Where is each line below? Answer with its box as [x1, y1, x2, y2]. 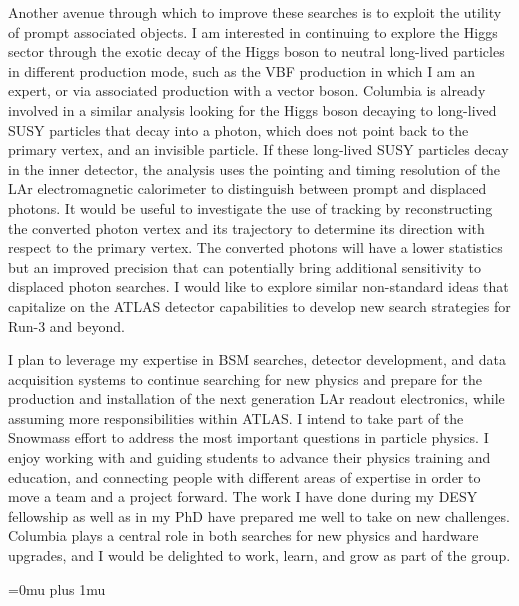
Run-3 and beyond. [8, 315, 125, 336]
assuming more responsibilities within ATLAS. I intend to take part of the [8, 407, 464, 428]
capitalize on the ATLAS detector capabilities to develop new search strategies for [8, 295, 511, 316]
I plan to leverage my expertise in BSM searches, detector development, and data [8, 349, 506, 370]
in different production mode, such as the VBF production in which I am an [8, 60, 475, 81]
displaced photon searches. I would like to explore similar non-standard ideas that [8, 276, 509, 297]
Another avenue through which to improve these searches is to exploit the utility [8, 2, 502, 22]
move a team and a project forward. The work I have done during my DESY [8, 486, 478, 507]
